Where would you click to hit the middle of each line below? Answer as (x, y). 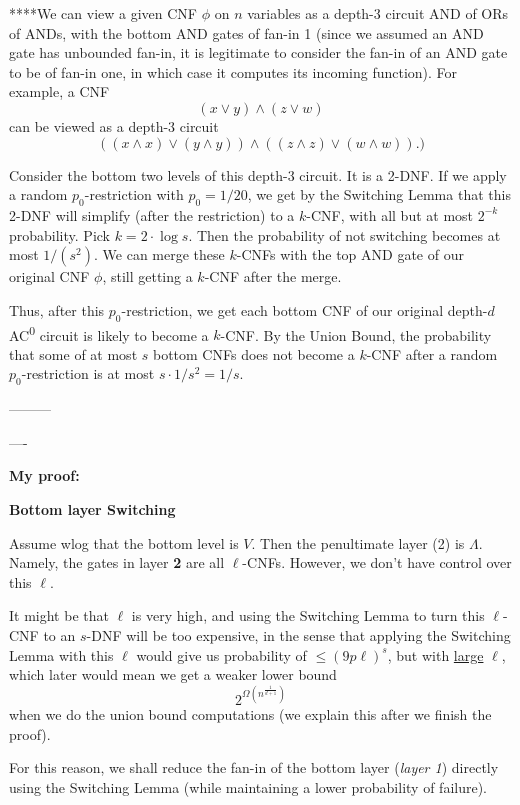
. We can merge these (159, 254)
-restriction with (134, 194)
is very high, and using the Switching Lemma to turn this (308, 615)
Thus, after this (57, 309)
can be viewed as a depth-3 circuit (114, 125)
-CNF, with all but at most (390, 214)
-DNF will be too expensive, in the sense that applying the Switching (298, 634)
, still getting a (147, 276)
